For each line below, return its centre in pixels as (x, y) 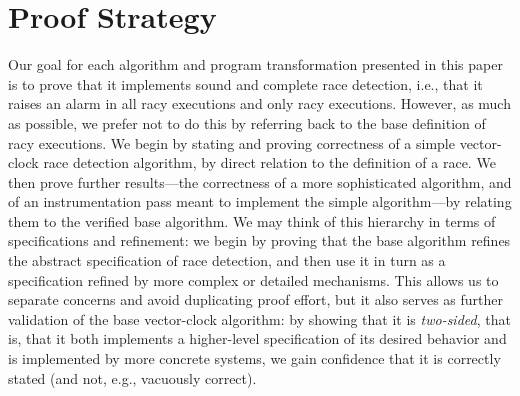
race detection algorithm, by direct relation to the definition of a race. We (269, 162)
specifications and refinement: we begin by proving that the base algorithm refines (259, 240)
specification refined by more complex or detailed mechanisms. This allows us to (253, 279)
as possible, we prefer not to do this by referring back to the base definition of (247, 122)
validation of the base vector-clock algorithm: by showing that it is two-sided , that (259, 318)
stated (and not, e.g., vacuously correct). (132, 377)
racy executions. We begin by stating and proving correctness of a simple (231, 142)
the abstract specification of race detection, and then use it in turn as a (227, 260)
